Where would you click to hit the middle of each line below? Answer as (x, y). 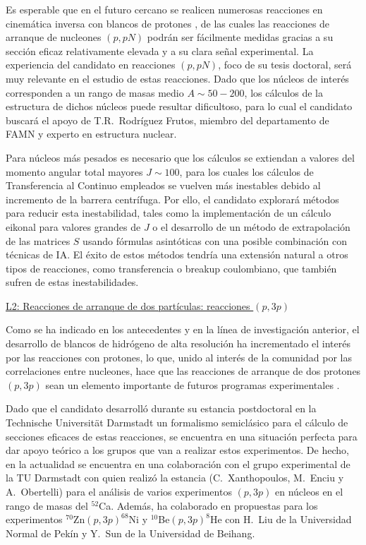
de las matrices (38, 240)
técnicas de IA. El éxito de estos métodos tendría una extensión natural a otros (177, 254)
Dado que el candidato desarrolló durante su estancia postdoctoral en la (161, 408)
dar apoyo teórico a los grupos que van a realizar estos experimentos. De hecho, (177, 450)
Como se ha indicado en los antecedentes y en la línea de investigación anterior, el (183, 329)
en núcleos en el (309, 491)
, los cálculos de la (283, 92)
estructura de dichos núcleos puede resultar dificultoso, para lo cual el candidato (179, 106)
